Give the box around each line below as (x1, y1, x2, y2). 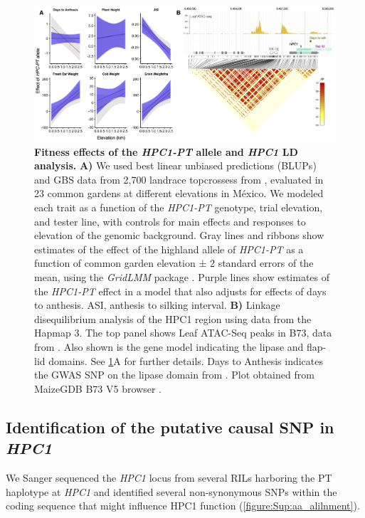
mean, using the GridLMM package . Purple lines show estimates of (34, 270, 330, 284)
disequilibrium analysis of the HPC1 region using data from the (34, 311, 312, 326)
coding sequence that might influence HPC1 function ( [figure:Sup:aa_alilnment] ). (6, 498, 360, 513)
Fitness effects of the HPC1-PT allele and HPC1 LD (34, 144, 298, 159)
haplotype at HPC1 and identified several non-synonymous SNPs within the (6, 484, 337, 499)
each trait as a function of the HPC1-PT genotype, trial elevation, (34, 200, 323, 215)
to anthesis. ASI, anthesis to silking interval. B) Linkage (34, 297, 280, 312)
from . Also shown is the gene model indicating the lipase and (34, 339, 304, 354)
